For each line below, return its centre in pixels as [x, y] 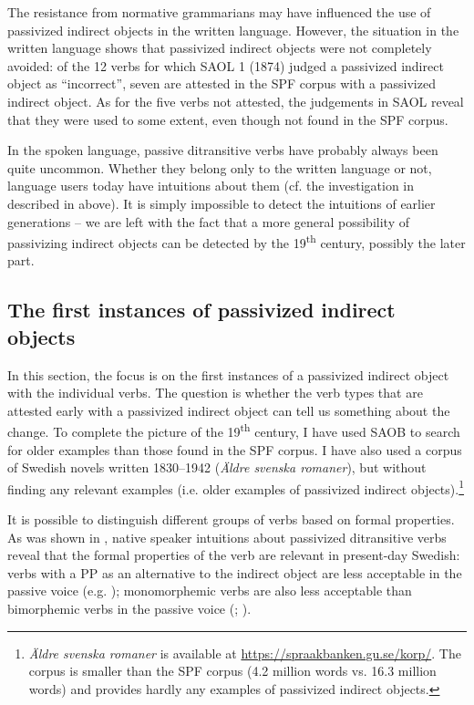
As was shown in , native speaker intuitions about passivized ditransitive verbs [227, 537]
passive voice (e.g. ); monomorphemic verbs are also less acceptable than [210, 591]
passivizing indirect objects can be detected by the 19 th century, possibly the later [237, 241]
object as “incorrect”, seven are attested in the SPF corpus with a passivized [222, 83]
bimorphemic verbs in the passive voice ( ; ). [129, 608]
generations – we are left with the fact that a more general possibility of [208, 221]
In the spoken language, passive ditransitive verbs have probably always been [223, 150]
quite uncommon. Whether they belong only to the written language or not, [220, 167]
